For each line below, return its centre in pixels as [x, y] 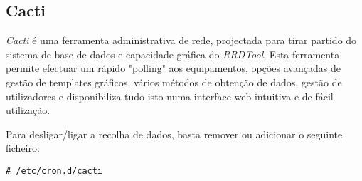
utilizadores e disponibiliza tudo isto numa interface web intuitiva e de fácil [170, 96]
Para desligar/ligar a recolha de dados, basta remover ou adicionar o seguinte [174, 134]
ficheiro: [23, 148]
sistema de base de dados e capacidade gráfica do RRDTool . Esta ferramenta [173, 54]
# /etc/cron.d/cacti [54, 171]
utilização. [28, 110]
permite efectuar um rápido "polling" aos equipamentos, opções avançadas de [173, 68]
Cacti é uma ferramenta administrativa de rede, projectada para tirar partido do [181, 40]
